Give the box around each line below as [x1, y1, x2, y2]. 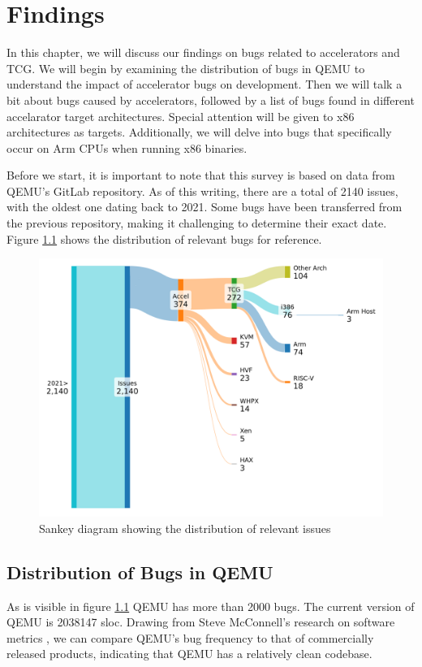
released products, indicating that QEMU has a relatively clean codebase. [6, 645, 372, 662]
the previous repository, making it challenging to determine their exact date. [6, 214, 387, 232]
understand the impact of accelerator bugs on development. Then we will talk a [6, 76, 403, 93]
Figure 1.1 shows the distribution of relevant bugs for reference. [6, 230, 322, 247]
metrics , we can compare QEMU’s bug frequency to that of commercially [6, 629, 374, 646]
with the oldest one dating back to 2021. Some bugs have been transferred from [6, 198, 403, 215]
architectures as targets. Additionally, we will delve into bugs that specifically [6, 123, 392, 141]
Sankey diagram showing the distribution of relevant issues [39, 519, 331, 536]
